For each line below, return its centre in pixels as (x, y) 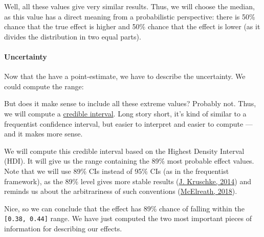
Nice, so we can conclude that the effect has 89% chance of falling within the (124, 208)
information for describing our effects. (63, 228)
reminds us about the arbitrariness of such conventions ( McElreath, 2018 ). (121, 191)
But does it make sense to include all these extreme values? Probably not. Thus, (130, 103)
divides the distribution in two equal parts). (73, 36)
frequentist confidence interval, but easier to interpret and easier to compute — (128, 123)
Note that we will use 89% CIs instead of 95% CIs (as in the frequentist (117, 171)
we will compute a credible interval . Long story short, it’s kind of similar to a (125, 113)
